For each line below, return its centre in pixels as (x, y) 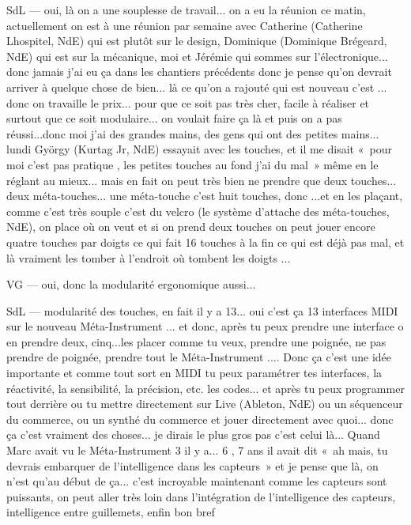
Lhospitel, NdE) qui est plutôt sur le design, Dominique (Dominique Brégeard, (197, 41)
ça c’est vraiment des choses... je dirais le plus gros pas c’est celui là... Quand (193, 434)
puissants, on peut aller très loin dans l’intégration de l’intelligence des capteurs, (201, 496)
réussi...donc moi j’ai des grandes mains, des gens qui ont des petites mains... (193, 133)
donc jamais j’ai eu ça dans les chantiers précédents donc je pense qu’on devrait (199, 72)
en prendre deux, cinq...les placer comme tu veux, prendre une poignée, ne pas (196, 341)
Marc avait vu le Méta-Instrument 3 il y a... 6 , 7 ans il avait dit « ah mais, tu (197, 450)
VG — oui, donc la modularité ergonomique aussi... (131, 284)
